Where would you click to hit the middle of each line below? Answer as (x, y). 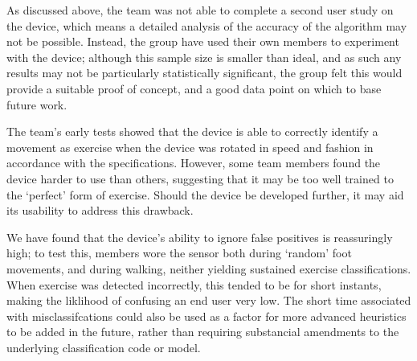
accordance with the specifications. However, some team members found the (194, 163)
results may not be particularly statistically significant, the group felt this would (204, 73)
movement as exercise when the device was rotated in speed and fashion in (190, 147)
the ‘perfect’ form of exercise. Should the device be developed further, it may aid (205, 194)
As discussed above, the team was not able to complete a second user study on (200, 10)
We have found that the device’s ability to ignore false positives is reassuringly (200, 237)
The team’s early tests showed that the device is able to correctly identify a (192, 131)
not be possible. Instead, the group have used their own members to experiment (203, 41)
